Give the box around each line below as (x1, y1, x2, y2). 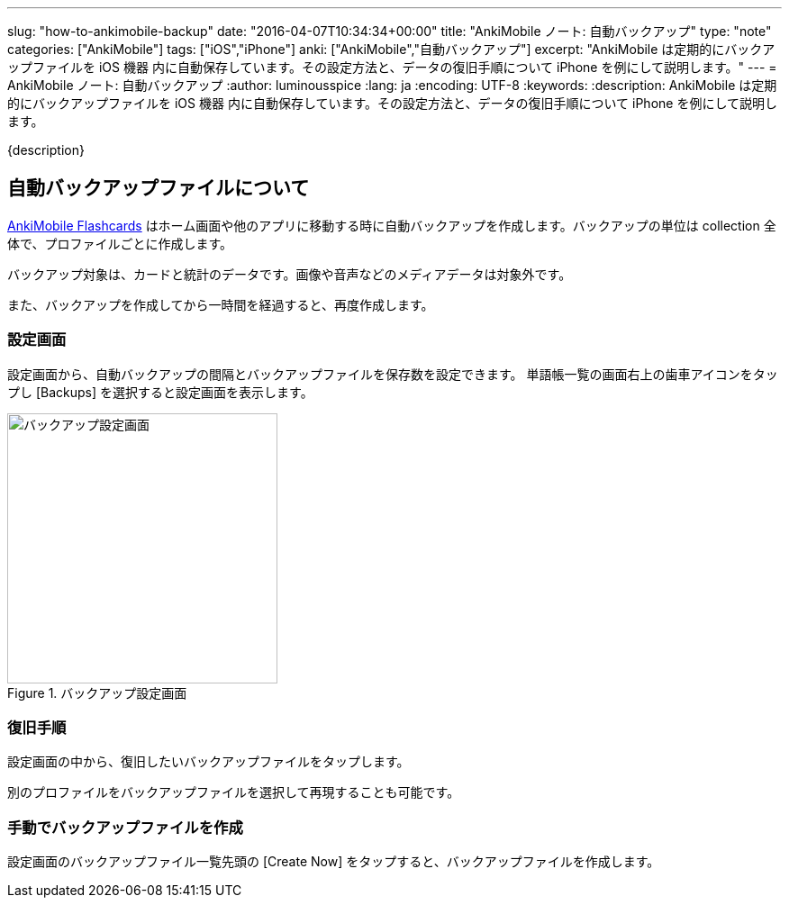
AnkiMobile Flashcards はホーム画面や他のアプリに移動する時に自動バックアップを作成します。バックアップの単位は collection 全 (7, 217, 776, 233)
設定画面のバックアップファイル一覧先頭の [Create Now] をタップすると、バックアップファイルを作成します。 (7, 854, 660, 870)
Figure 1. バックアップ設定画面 (7, 684, 187, 701)
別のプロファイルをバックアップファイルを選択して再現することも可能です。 (7, 784, 460, 801)
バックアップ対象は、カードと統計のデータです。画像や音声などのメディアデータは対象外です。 (7, 266, 572, 282)
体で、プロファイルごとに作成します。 (7, 235, 233, 251)
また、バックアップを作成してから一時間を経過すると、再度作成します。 (7, 296, 434, 312)
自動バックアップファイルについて (7, 176, 310, 200)
